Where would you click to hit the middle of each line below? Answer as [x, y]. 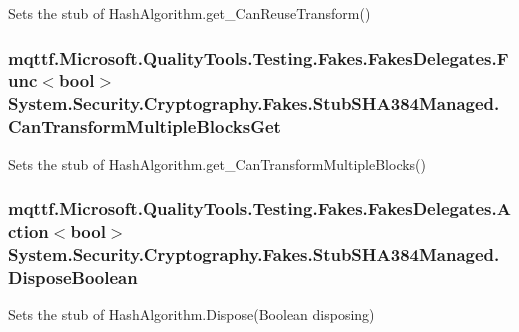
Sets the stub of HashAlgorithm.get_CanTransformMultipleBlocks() [217, 163]
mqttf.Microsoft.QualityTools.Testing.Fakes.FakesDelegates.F [258, 57]
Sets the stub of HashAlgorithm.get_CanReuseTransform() [189, 13]
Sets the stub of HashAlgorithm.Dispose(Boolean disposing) [191, 314]
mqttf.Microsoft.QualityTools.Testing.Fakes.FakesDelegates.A [259, 208]
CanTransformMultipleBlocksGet [144, 126]
